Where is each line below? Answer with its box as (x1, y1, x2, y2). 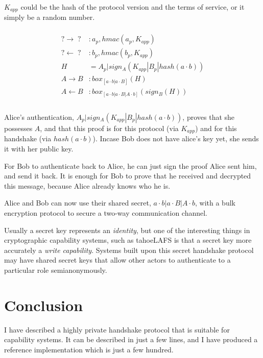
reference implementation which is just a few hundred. (4, 344, 174, 354)
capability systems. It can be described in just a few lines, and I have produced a (4, 334, 258, 345)
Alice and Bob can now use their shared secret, (4, 197, 151, 208)
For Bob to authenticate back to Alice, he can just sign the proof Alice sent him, (4, 160, 257, 171)
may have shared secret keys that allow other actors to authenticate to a (4, 254, 231, 265)
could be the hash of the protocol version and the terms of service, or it (20, 2, 245, 12)
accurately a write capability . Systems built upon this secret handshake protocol (4, 244, 254, 255)
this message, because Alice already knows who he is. (4, 180, 171, 191)
